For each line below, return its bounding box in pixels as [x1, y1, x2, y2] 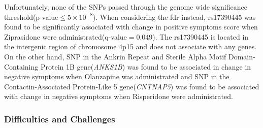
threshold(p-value [4, 11, 58, 22]
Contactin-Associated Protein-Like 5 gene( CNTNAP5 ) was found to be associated [4, 81, 259, 91]
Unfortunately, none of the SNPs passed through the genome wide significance [4, 2, 247, 12]
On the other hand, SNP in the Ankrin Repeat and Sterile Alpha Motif [4, 51, 226, 61]
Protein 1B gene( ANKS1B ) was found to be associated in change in [40, 61, 251, 72]
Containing [4, 61, 39, 72]
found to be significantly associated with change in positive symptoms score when [4, 21, 258, 32]
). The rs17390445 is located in [152, 31, 249, 42]
